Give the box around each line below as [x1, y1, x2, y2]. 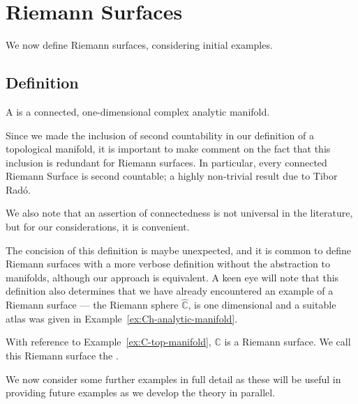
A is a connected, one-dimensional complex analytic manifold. [6, 104, 270, 118]
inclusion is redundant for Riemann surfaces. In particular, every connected [6, 155, 327, 169]
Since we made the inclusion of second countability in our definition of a [6, 127, 314, 142]
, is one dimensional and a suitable [188, 297, 336, 312]
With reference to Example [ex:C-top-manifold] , [6, 334, 211, 349]
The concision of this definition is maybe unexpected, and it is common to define [6, 242, 351, 257]
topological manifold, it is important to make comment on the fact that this [6, 141, 331, 156]
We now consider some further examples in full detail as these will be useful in [6, 371, 341, 386]
